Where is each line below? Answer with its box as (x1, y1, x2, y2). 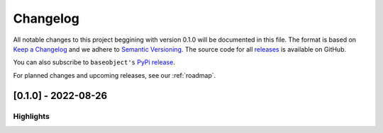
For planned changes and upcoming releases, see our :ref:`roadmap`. (13, 71, 216, 79)
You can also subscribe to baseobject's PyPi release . (13, 58, 175, 66)
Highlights (13, 111, 50, 121)
